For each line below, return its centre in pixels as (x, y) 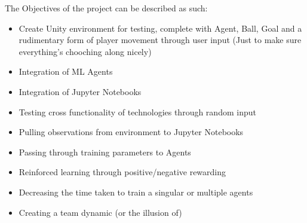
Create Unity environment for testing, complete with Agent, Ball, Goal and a (160, 28)
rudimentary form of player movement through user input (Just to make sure (160, 40)
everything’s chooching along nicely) (85, 51)
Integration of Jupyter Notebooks (80, 91)
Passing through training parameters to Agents (105, 152)
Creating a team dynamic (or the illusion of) (100, 212)
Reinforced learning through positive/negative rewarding (122, 172)
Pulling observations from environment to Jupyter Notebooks (131, 132)
